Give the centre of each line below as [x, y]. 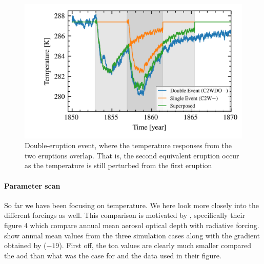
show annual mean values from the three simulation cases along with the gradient [132, 235]
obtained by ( [25, 245]
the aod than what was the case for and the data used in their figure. [113, 255]
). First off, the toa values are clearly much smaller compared [155, 245]
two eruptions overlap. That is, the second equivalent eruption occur [132, 155]
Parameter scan [32, 185]
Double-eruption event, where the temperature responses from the [128, 145]
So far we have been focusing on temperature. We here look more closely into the [131, 205]
